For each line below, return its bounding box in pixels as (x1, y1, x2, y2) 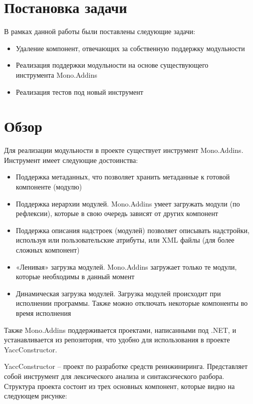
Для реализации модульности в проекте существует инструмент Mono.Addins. (4, 145, 243, 155)
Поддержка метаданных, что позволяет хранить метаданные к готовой (16, 171, 230, 182)
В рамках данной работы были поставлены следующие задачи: (4, 26, 195, 37)
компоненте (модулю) (16, 181, 82, 191)
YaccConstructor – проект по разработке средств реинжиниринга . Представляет (4, 361, 248, 371)
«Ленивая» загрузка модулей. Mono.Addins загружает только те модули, (16, 261, 237, 272)
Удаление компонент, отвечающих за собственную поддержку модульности (16, 43, 245, 53)
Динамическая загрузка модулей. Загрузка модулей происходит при (16, 288, 221, 298)
